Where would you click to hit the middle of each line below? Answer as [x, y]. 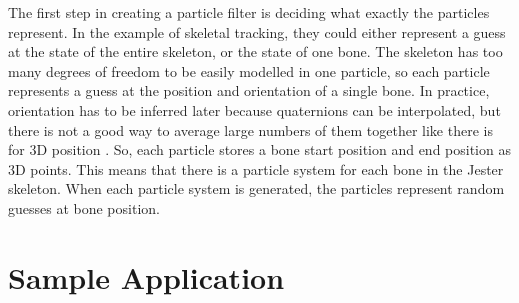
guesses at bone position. [84, 207]
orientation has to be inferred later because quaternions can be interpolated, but [254, 109]
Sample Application [146, 276]
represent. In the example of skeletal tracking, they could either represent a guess [257, 31]
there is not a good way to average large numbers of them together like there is [250, 129]
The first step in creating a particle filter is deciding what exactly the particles [249, 12]
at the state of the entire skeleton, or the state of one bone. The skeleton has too [255, 51]
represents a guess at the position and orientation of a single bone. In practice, [249, 90]
